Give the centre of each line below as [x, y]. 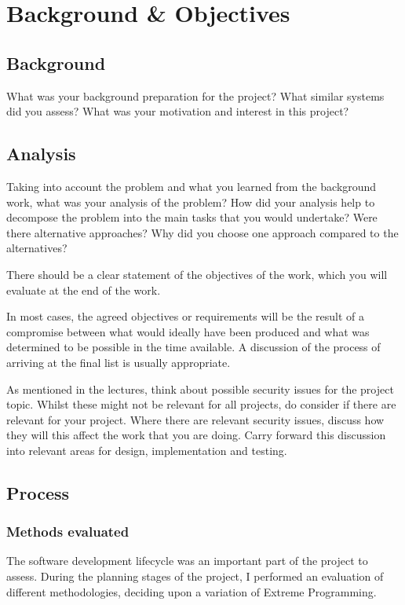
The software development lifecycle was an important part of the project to [187, 561]
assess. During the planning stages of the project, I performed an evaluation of [195, 576]
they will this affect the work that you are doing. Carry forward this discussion [196, 435]
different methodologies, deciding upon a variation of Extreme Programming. [192, 591]
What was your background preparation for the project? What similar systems [195, 95]
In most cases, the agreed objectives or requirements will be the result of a [185, 316]
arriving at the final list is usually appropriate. [119, 362]
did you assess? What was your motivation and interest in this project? [178, 111]
